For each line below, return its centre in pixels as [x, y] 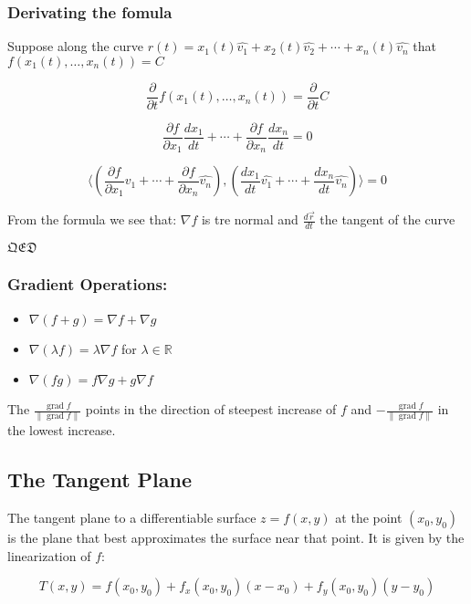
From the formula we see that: [92, 219]
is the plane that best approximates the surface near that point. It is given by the [236, 538]
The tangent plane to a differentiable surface [132, 518]
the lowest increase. [62, 430]
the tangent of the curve [387, 219]
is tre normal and [250, 219]
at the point [369, 518]
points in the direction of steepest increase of [211, 409]
